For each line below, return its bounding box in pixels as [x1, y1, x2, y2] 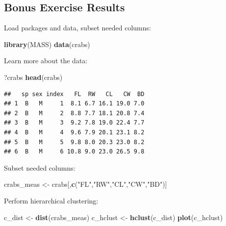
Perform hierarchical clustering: [4, 195, 99, 205]
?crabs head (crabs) [4, 72, 63, 82]
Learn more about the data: [4, 55, 88, 66]
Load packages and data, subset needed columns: [4, 23, 151, 33]
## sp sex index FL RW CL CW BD [4, 90, 145, 98]
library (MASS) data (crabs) [4, 39, 90, 49]
